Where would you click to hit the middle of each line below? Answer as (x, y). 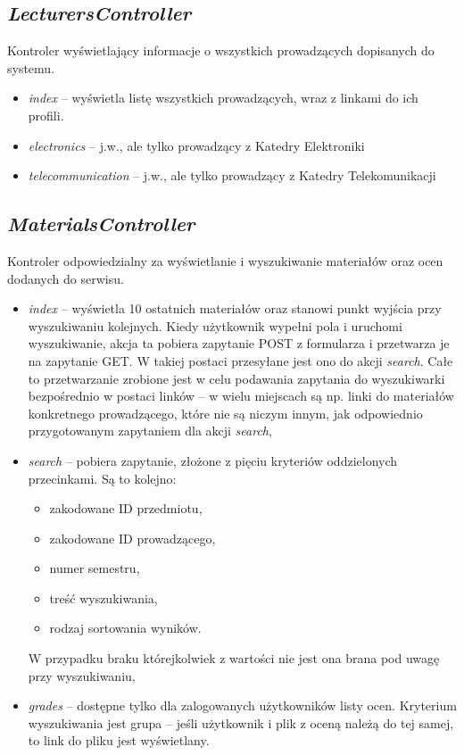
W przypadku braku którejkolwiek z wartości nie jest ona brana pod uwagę (234, 658)
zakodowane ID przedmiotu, (126, 508)
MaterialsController (101, 224)
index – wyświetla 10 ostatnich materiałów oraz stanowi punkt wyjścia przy (235, 308)
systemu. (31, 67)
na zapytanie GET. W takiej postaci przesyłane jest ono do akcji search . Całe (240, 360)
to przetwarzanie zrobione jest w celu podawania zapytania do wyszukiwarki (236, 378)
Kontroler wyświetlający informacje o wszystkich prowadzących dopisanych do (221, 50)
